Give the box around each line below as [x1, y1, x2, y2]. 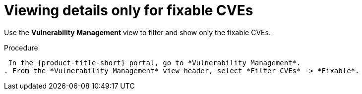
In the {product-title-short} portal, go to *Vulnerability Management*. [8, 58, 301, 67]
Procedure [4, 43, 38, 52]
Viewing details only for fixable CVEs [4, 2, 253, 19]
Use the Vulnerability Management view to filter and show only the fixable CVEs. [4, 28, 271, 37]
